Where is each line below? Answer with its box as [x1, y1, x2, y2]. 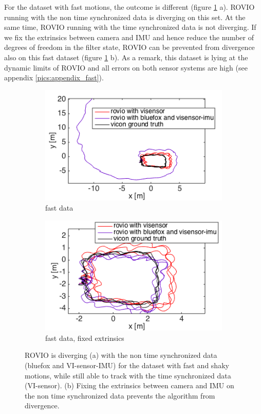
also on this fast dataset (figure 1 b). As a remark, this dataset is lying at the [4, 51, 248, 62]
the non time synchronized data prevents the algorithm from [25, 390, 215, 401]
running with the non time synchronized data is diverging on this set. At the [4, 11, 246, 22]
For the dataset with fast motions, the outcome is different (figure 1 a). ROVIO [4, 2, 255, 12]
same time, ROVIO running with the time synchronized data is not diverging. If [4, 22, 256, 32]
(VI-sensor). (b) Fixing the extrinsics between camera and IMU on [25, 380, 234, 391]
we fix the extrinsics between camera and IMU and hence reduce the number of [4, 31, 254, 42]
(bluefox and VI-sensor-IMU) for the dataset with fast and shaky [25, 360, 229, 370]
